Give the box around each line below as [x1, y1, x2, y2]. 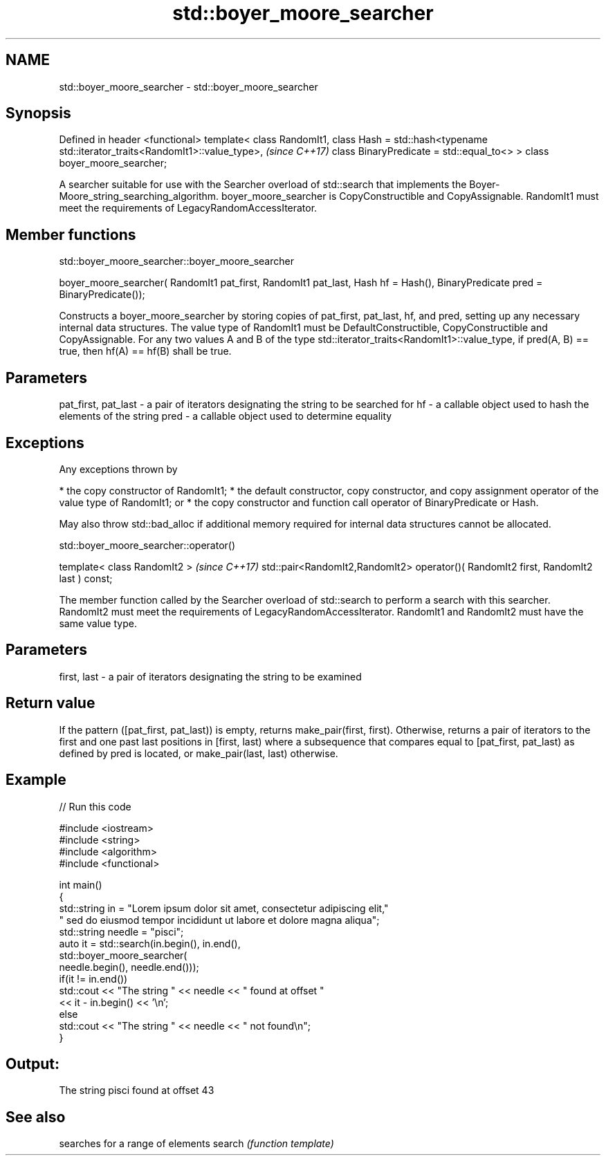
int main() [59, 878, 102, 891]
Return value [6, 694, 95, 712]
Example [6, 771, 66, 789]
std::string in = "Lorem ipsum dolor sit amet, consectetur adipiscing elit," [59, 902, 389, 914]
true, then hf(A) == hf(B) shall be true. [59, 345, 232, 357]
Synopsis [6, 104, 71, 122]
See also [6, 1108, 66, 1126]
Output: [6, 1055, 59, 1072]
